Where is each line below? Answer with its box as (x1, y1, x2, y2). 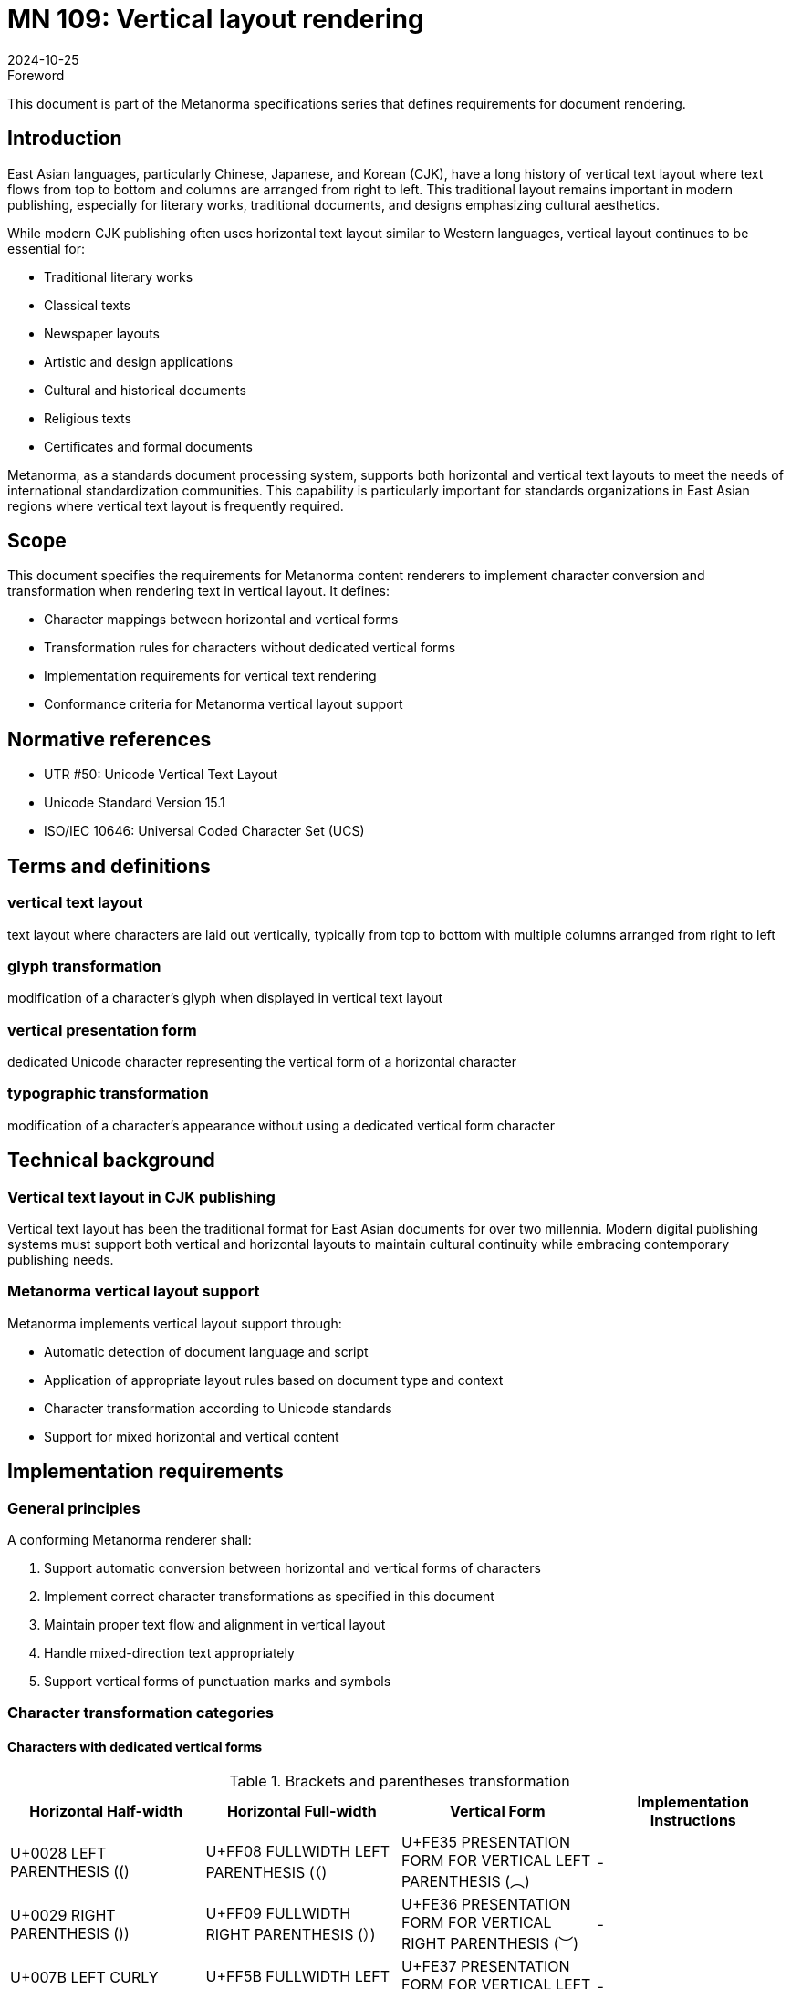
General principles (7, 1498, 141, 1517)
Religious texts (44, 410, 131, 426)
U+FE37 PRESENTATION (401, 1956, 570, 1975)
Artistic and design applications (44, 353, 234, 370)
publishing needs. (7, 1251, 114, 1267)
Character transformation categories (7, 1703, 274, 1723)
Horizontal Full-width (226, 1801, 377, 1820)
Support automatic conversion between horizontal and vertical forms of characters (44, 1559, 541, 1576)
